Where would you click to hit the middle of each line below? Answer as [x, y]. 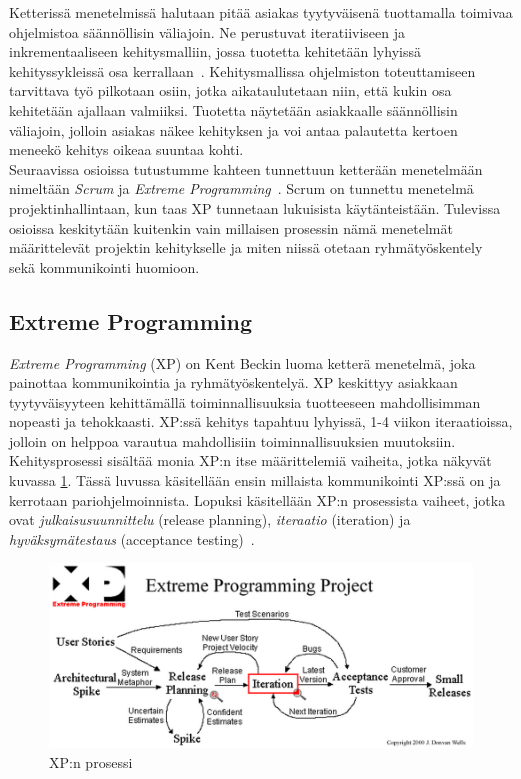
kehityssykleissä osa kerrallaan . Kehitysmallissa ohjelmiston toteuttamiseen [242, 70]
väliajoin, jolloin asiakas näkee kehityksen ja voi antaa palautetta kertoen [233, 129]
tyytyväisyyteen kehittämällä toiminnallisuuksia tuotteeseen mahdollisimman [245, 401]
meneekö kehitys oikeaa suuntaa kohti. [126, 149]
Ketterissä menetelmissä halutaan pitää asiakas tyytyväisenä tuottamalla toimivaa [261, 12]
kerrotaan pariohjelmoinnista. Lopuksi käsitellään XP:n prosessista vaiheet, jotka [257, 499]
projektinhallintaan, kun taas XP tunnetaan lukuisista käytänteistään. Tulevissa [255, 207]
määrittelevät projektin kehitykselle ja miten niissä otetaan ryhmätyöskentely [246, 247]
